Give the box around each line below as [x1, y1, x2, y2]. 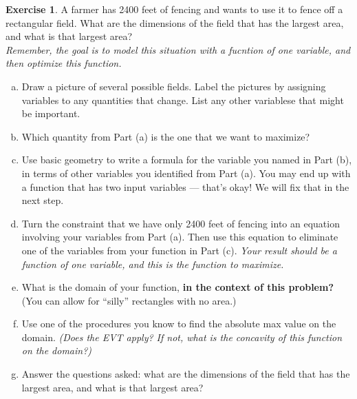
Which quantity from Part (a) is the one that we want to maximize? [21, 129, 310, 143]
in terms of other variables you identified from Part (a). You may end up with [21, 165, 351, 180]
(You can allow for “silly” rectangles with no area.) [21, 293, 237, 307]
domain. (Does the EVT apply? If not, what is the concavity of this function [21, 329, 343, 344]
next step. [21, 193, 64, 207]
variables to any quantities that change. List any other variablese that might [21, 92, 344, 107]
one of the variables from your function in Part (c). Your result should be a [21, 243, 337, 257]
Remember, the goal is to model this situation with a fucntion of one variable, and [6, 42, 351, 57]
